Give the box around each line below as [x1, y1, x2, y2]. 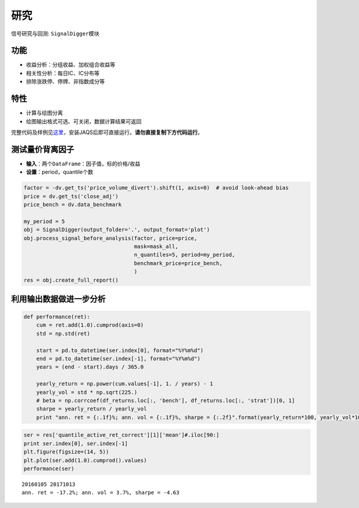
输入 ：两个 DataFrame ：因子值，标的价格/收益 [26, 160, 141, 167]
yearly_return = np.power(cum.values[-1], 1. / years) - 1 [36, 381, 214, 387]
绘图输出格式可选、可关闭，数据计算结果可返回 [26, 117, 142, 125]
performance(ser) [23, 465, 75, 472]
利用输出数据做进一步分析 [11, 294, 106, 304]
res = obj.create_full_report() [23, 276, 119, 284]
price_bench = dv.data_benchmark [23, 201, 122, 208]
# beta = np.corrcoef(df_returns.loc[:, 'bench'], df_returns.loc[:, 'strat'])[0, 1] [36, 397, 296, 404]
